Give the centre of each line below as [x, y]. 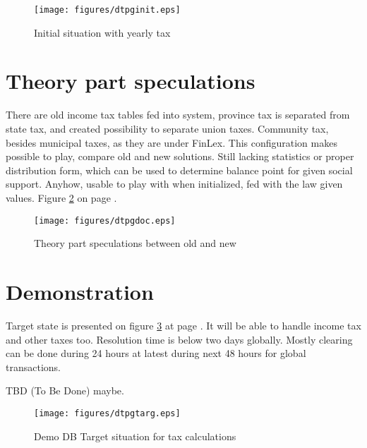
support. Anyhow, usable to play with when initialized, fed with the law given [174, 184]
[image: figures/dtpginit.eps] [107, 10]
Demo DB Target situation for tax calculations [135, 436]
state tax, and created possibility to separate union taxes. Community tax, [167, 128]
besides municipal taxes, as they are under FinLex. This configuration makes [172, 142]
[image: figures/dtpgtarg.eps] [107, 413]
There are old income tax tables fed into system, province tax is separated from [178, 115]
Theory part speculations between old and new [135, 243]
